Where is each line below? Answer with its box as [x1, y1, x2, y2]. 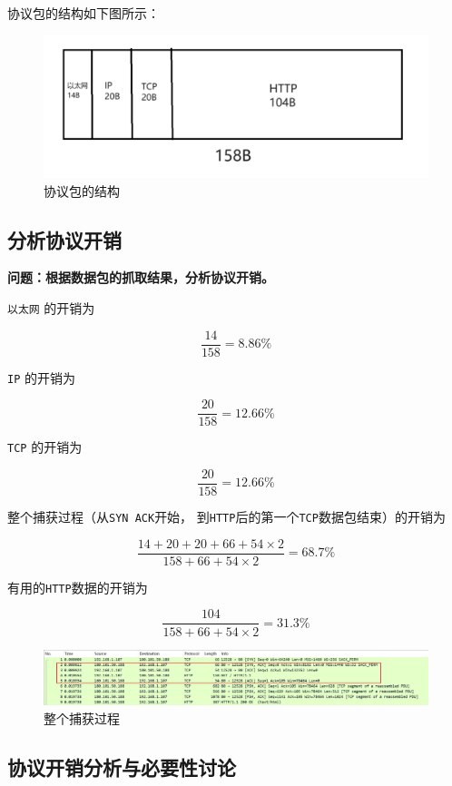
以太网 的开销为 [7, 298, 95, 317]
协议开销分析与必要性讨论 [7, 752, 236, 781]
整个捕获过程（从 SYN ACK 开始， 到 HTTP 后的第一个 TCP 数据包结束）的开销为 [7, 507, 446, 526]
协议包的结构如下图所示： [7, 4, 160, 22]
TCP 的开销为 [7, 437, 83, 457]
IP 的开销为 [7, 368, 75, 387]
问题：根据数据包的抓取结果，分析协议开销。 [7, 268, 274, 287]
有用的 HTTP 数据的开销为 [7, 577, 148, 596]
